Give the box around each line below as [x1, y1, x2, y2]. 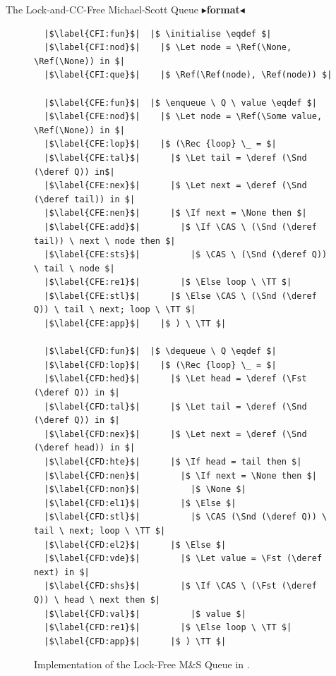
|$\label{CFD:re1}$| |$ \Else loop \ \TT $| [44, 622, 292, 633]
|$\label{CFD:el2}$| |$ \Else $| [44, 539, 227, 550]
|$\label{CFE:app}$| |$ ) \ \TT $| [44, 319, 227, 329]
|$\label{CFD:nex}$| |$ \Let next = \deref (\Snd [44, 429, 307, 439]
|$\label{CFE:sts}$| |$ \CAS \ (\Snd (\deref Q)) [44, 250, 328, 260]
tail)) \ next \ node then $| [34, 235, 176, 246]
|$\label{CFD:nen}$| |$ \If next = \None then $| [44, 470, 317, 481]
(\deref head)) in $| [34, 443, 136, 453]
